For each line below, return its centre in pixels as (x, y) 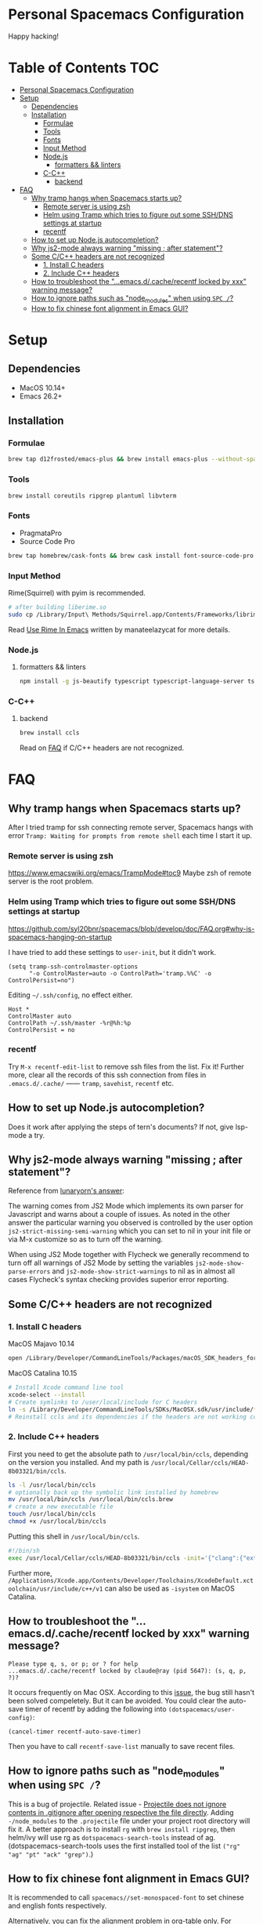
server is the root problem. (51, 881)
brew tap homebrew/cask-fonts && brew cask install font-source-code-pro (131, 556)
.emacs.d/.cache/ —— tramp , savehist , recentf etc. (91, 1083)
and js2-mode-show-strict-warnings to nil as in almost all (144, 1271)
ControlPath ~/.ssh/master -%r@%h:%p (70, 1023)
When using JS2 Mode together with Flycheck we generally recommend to (129, 1255)
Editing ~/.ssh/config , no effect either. (70, 995)
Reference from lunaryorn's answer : (67, 1191)
